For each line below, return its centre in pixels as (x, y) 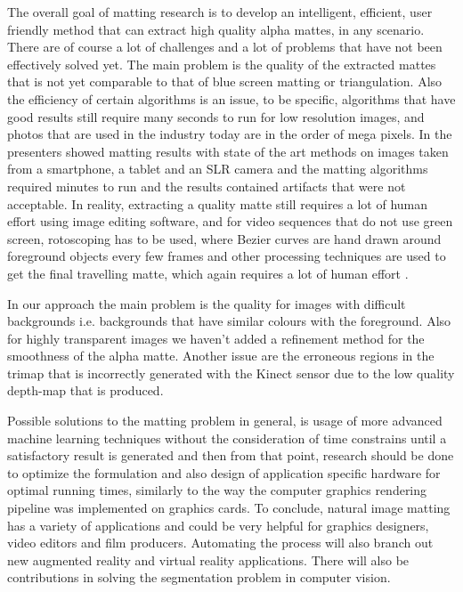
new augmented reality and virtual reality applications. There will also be (208, 560)
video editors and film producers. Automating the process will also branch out (220, 543)
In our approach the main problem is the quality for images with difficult (207, 303)
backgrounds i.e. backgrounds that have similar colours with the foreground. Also (229, 321)
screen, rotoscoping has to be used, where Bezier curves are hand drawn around (224, 238)
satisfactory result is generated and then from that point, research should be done (231, 455)
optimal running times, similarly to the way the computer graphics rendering (217, 490)
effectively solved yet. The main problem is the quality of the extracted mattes (222, 64)
